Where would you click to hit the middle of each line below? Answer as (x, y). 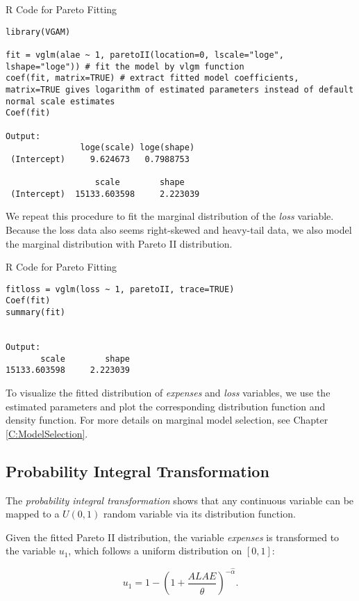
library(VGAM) (38, 32)
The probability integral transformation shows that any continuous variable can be (180, 500)
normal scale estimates (60, 101)
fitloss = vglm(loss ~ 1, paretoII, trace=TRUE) (120, 289)
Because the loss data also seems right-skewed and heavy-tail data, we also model (179, 230)
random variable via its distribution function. (199, 514)
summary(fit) (35, 313)
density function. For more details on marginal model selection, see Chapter (167, 420)
